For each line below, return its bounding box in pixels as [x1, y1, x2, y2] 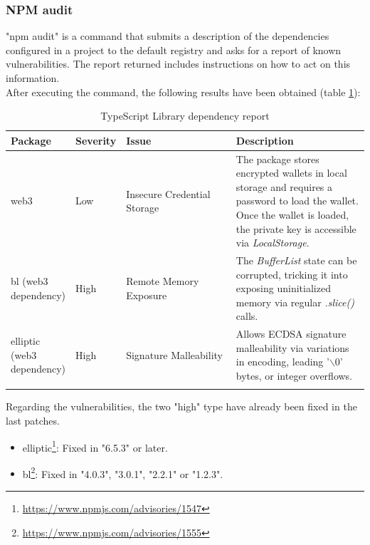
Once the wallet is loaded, [236, 207, 349, 222]
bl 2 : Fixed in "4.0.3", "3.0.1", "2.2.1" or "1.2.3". [22, 464, 223, 481]
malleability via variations [236, 340, 349, 355]
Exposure [126, 288, 167, 303]
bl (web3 [11, 274, 48, 289]
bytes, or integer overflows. [236, 368, 353, 383]
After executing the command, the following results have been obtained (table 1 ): [6, 84, 361, 99]
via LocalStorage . [236, 235, 310, 250]
